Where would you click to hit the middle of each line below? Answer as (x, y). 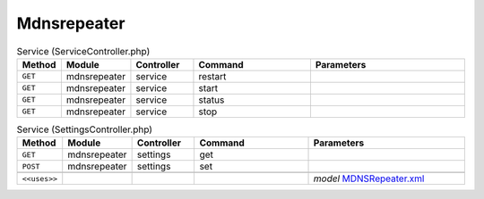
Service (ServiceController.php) (83, 51)
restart (212, 76)
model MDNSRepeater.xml (369, 178)
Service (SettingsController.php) (84, 129)
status (212, 100)
